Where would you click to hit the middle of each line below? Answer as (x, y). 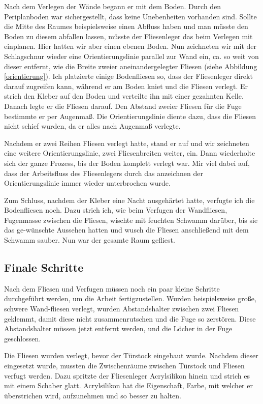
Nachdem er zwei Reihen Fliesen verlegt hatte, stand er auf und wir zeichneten (127, 143)
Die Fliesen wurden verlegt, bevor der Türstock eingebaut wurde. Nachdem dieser (131, 355)
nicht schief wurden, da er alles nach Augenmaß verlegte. (92, 126)
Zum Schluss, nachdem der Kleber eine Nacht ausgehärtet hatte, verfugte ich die (129, 200)
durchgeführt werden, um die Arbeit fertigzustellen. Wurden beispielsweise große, (130, 298)
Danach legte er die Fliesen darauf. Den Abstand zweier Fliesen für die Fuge (123, 106)
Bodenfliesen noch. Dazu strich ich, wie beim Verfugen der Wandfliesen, (116, 210)
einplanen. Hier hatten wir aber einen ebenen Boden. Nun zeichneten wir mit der (130, 46)
